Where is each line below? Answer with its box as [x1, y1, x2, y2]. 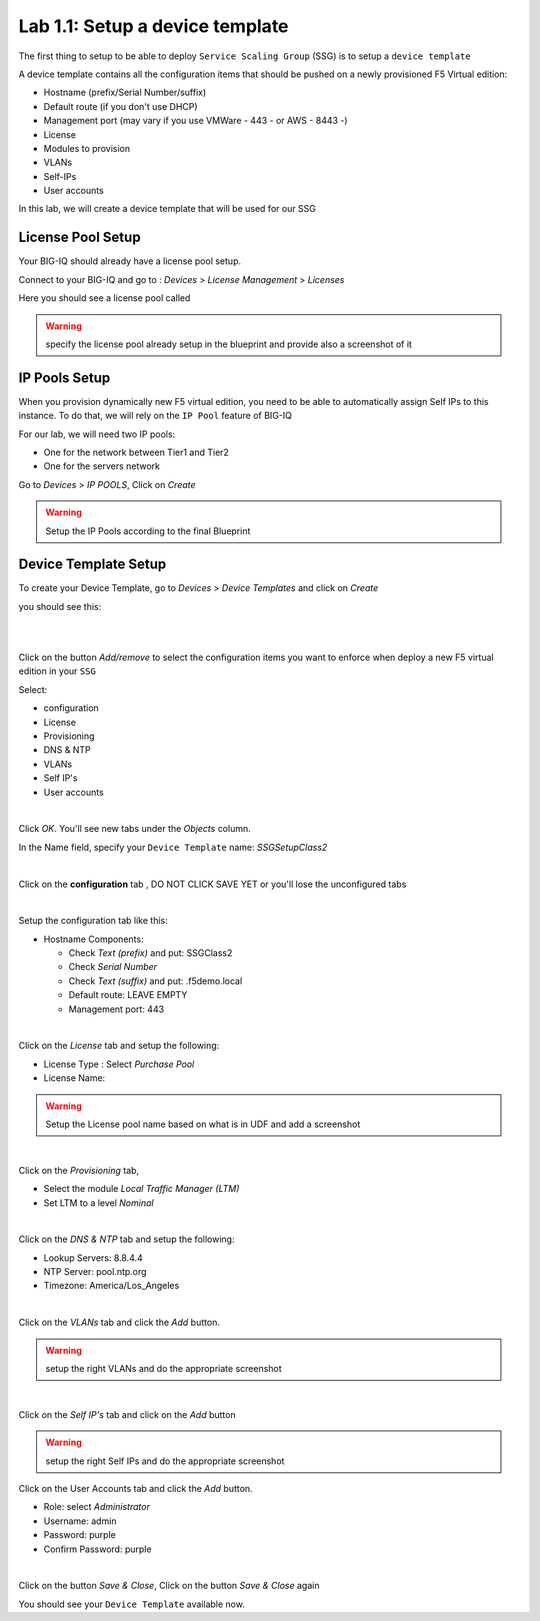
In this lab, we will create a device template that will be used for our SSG [18, 203, 317, 215]
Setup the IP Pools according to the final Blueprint [45, 525, 251, 537]
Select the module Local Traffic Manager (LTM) [43, 1183, 240, 1195]
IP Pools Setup [18, 369, 111, 386]
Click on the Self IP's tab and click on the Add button [18, 1408, 236, 1420]
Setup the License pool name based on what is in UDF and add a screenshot [45, 1118, 361, 1130]
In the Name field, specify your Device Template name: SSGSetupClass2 [18, 841, 328, 853]
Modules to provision [43, 142, 130, 154]
